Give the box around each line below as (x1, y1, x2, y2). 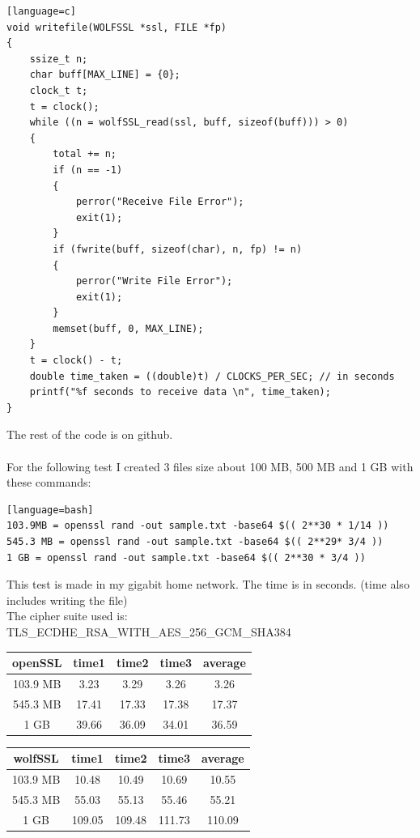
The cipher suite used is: (6, 607, 128, 624)
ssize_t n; (29, 53, 88, 65)
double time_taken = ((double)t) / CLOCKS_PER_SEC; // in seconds (29, 370, 395, 382)
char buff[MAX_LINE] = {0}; (29, 69, 180, 81)
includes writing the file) (6, 591, 128, 608)
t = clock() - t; (29, 355, 123, 367)
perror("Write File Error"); (75, 275, 233, 287)
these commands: (6, 474, 91, 491)
